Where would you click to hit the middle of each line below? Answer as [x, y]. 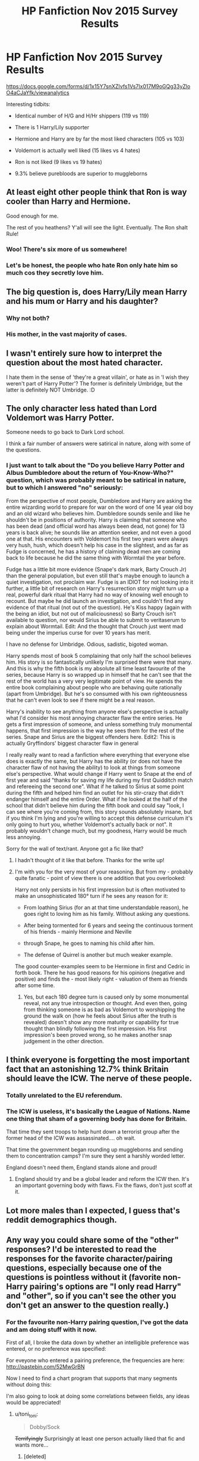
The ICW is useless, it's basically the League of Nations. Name [98, 1111]
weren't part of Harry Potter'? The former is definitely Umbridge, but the [94, 383]
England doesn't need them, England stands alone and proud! [82, 1168]
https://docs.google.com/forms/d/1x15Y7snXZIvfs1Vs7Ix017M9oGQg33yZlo [98, 86]
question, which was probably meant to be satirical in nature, [96, 480]
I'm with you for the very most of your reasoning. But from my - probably [104, 872]
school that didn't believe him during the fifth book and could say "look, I [95, 805]
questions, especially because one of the [84, 1268]
